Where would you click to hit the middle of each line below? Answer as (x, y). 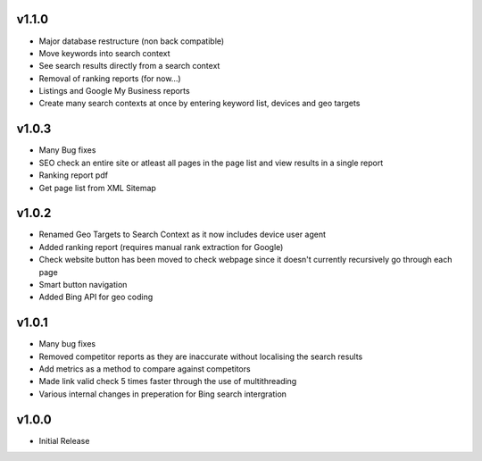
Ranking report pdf (74, 175)
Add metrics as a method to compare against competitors (145, 369)
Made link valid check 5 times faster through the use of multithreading (168, 381)
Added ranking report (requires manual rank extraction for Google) (161, 247)
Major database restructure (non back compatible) (132, 41)
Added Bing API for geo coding (96, 297)
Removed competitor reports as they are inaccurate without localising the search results (201, 356)
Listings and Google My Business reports (115, 91)
